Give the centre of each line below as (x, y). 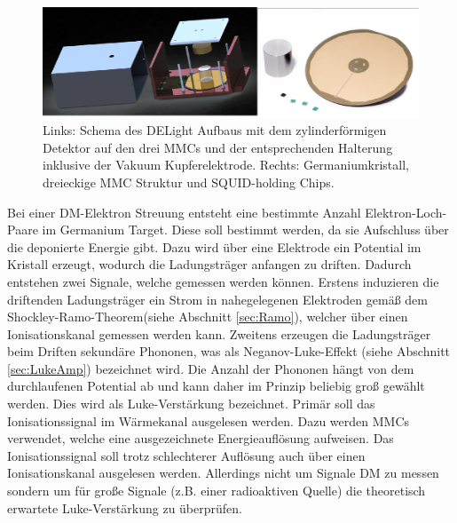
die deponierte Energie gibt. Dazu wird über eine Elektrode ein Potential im (214, 246)
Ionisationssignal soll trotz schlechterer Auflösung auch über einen (186, 455)
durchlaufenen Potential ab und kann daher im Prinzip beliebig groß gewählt (216, 386)
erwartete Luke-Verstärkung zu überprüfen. (125, 507)
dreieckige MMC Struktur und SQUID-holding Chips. (189, 182)
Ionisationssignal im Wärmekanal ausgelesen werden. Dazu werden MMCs (209, 420)
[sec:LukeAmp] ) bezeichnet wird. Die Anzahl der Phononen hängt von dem (211, 368)
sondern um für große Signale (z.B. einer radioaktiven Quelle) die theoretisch (217, 491)
